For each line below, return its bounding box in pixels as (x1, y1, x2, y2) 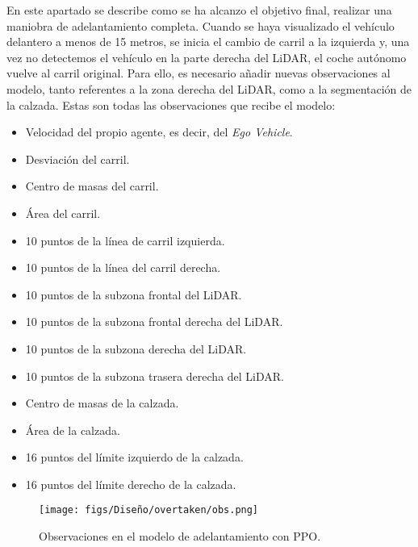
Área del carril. (25, 204, 101, 221)
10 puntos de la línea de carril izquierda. (25, 232, 225, 248)
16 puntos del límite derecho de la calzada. (25, 475, 236, 492)
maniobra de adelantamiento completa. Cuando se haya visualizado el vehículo (6, 17, 395, 34)
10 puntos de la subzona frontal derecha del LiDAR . (25, 313, 283, 330)
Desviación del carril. (25, 150, 130, 167)
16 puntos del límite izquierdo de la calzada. (25, 449, 244, 466)
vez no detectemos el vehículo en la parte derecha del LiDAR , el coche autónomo (6, 48, 407, 65)
